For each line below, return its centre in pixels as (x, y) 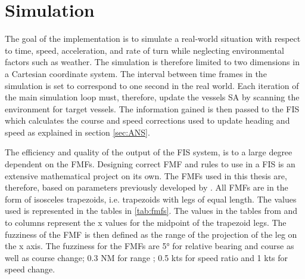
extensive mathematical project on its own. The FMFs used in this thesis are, (146, 175)
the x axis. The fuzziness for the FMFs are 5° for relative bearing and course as (150, 246)
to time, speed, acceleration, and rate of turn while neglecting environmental (144, 50)
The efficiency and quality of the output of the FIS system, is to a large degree (149, 152)
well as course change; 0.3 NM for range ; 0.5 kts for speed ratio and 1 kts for (147, 257)
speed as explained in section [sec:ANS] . (77, 132)
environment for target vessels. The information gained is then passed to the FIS (152, 108)
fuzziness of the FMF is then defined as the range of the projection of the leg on (151, 234)
